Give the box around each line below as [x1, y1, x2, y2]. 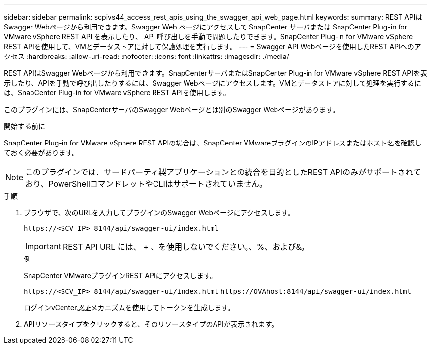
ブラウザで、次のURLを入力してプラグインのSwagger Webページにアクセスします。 [24, 208, 295, 217]
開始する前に [4, 122, 45, 130]
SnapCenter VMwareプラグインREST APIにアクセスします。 [24, 271, 217, 280]
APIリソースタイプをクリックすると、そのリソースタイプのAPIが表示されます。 [24, 320, 278, 328]
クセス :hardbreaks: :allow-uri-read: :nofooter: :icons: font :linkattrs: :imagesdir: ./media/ [4, 52, 289, 60]
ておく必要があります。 [4, 148, 79, 157]
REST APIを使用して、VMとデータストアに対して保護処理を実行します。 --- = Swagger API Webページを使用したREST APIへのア [4, 42, 421, 51]
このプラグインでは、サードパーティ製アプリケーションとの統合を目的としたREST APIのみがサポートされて [25, 167, 421, 177]
